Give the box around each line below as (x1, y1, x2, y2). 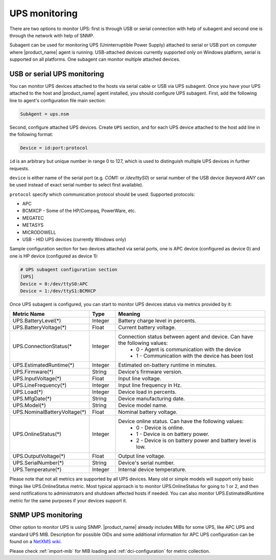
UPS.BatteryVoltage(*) (12, 324, 67, 331)
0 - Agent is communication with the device (136, 346, 241, 353)
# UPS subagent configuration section (20, 266, 118, 272)
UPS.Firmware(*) (12, 368, 54, 376)
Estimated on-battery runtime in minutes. (118, 362, 217, 369)
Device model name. (118, 402, 168, 409)
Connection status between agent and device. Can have (118, 333, 254, 340)
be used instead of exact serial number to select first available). (9, 182, 144, 188)
